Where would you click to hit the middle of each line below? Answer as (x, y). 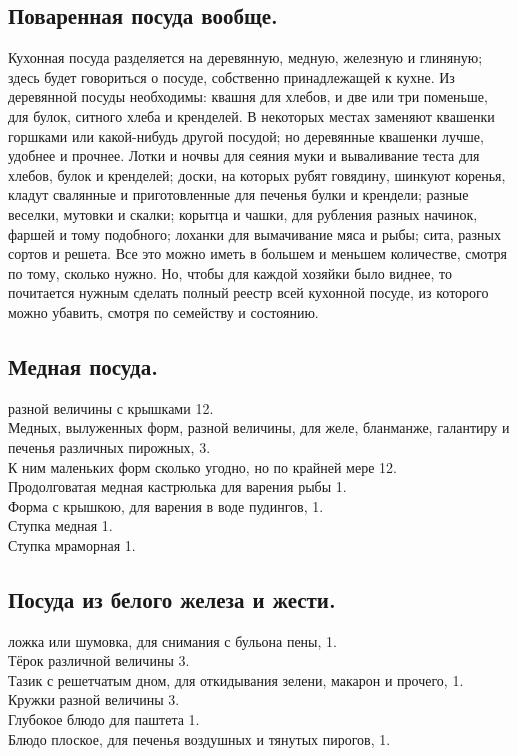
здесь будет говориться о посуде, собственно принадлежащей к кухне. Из (231, 76)
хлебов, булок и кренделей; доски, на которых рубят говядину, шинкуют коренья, (257, 174)
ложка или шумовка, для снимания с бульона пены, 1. (172, 640)
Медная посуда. (83, 365)
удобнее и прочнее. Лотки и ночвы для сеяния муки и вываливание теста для (244, 155)
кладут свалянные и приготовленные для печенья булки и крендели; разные (238, 194)
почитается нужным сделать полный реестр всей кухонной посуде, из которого (248, 292)
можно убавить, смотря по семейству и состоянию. (163, 311)
